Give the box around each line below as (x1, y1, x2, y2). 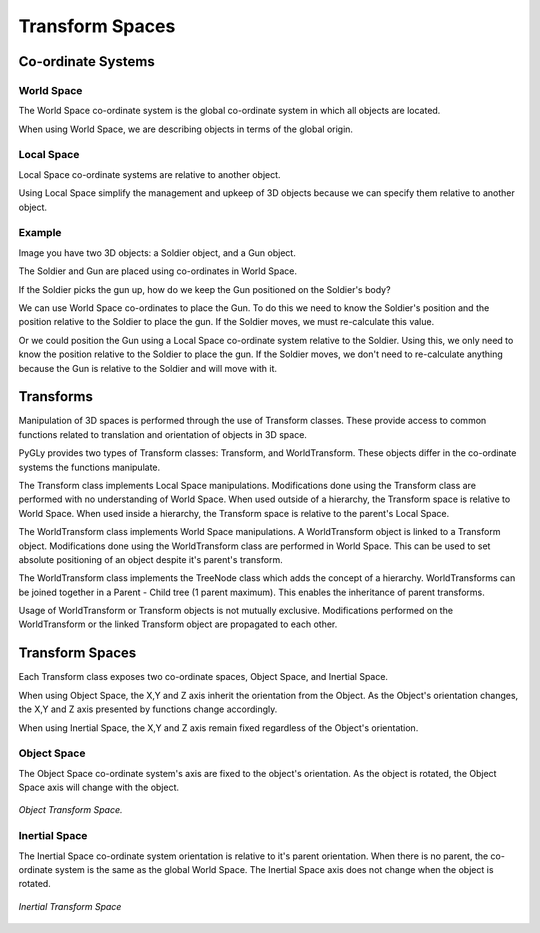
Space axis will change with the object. (18, 781, 180, 794)
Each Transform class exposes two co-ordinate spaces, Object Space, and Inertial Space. (18, 671, 389, 683)
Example (18, 226, 62, 240)
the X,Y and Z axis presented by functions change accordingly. (18, 703, 278, 715)
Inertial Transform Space (18, 900, 122, 912)
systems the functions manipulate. (18, 461, 161, 473)
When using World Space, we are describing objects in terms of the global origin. (18, 123, 354, 135)
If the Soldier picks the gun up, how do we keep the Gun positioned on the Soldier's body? (18, 283, 391, 295)
